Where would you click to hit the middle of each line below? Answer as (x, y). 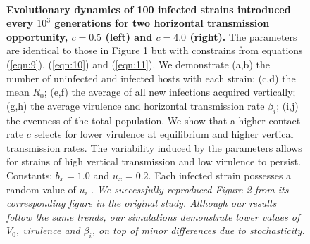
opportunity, (37, 36)
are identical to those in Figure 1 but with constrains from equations (155, 50)
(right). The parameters (243, 36)
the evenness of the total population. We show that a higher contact (154, 120)
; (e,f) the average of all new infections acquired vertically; (170, 92)
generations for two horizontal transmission (162, 23)
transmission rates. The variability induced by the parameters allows (154, 147)
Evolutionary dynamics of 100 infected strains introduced (149, 9)
